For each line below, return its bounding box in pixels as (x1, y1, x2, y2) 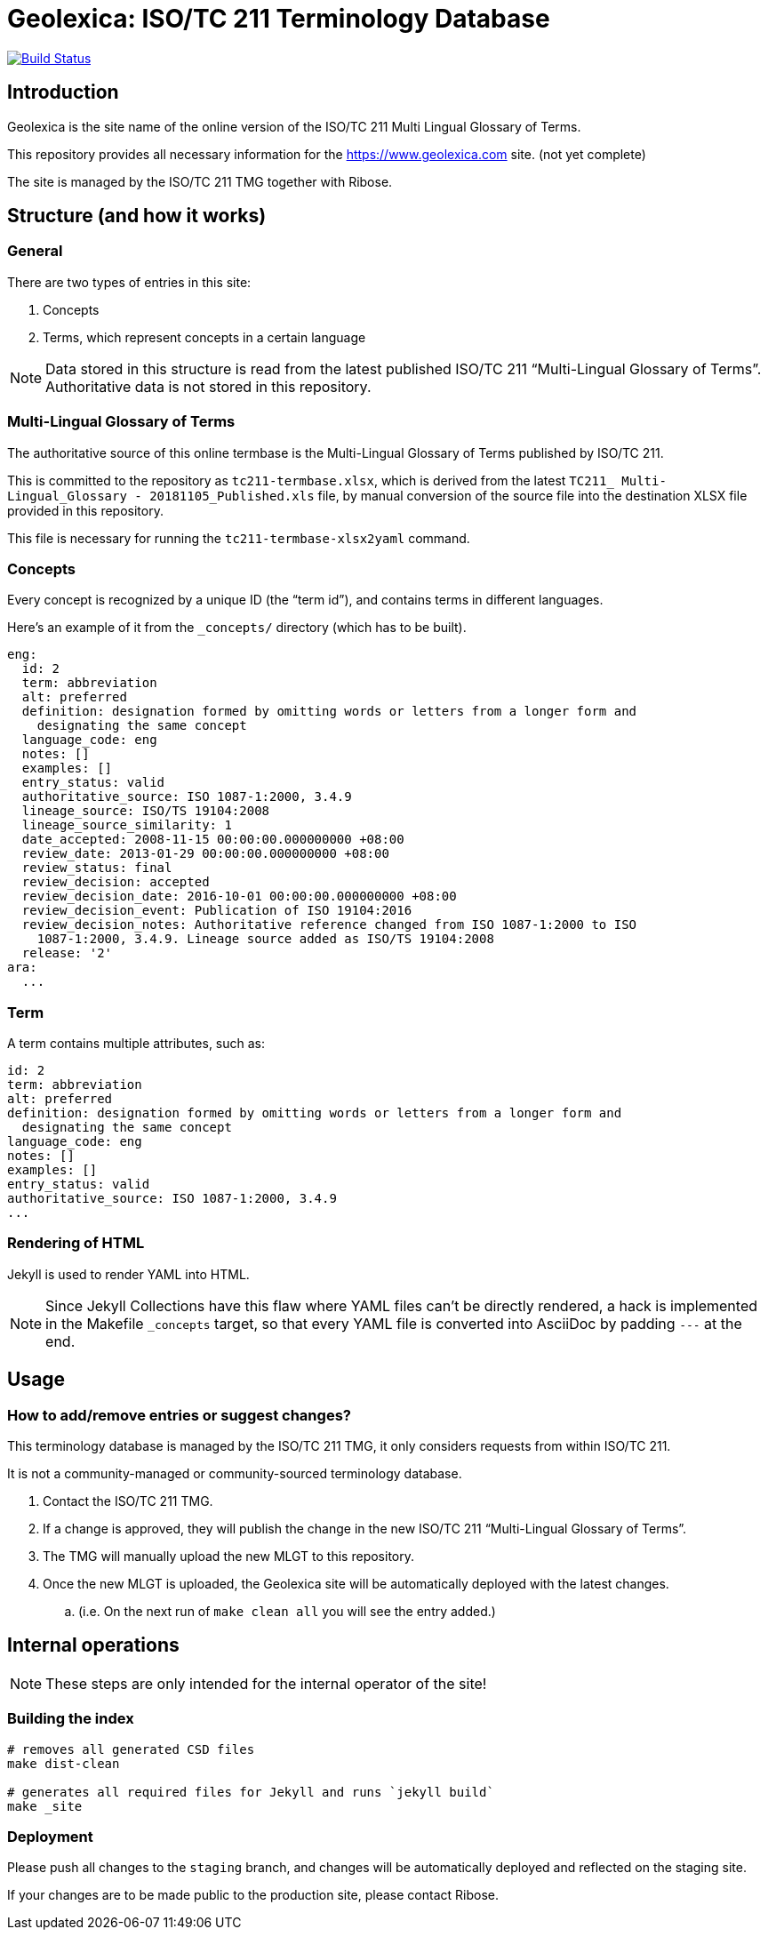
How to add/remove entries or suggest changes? (7, 1405, 351, 1424)
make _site (7, 1798, 83, 1813)
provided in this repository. (7, 502, 164, 518)
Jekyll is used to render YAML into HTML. (7, 1266, 250, 1282)
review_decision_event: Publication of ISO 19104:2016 (21, 903, 412, 918)
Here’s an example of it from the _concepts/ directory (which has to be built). (7, 620, 467, 636)
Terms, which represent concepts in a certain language (43, 329, 366, 345)
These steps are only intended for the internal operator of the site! (45, 1674, 487, 1693)
